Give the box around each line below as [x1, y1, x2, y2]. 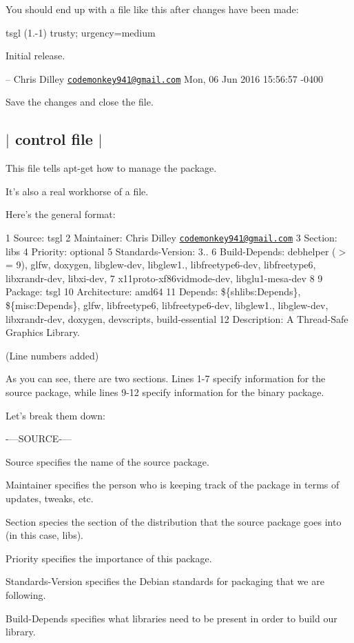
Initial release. [6, 48, 65, 63]
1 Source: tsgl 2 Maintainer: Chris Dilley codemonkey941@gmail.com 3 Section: [6, 230, 337, 245]
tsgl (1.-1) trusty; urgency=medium [6, 25, 156, 39]
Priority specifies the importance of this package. [6, 551, 212, 565]
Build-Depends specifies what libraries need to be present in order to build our [6, 611, 337, 625]
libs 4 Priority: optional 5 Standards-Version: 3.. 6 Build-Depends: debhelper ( [6, 244, 336, 258]
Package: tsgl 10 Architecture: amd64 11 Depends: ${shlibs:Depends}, [6, 284, 301, 299]
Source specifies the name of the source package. [6, 454, 209, 468]
